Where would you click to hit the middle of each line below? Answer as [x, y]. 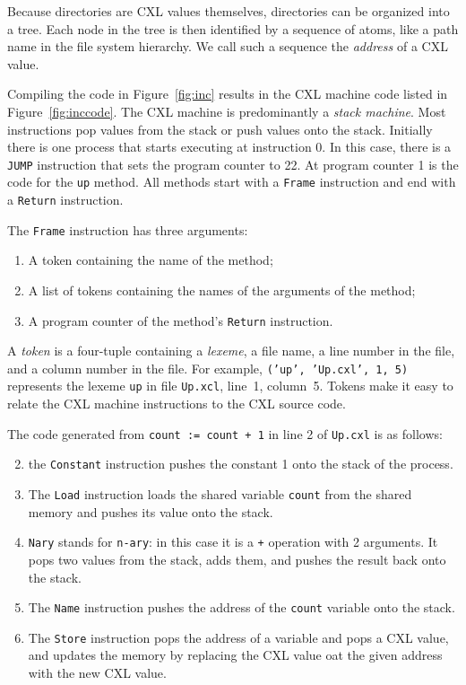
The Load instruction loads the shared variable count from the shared [220, 494]
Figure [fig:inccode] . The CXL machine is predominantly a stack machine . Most [227, 111]
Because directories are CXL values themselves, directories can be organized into [229, 11]
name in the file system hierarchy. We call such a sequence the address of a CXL [228, 46]
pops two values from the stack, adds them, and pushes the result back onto [237, 559]
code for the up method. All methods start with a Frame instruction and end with [232, 182]
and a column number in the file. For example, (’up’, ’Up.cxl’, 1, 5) [208, 368]
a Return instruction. [65, 200]
